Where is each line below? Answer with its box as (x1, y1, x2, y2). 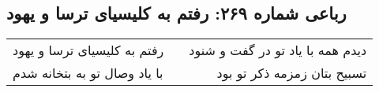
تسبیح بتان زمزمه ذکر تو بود (216, 64, 367, 83)
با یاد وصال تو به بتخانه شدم (13, 64, 163, 83)
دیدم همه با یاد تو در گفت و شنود (189, 41, 367, 60)
